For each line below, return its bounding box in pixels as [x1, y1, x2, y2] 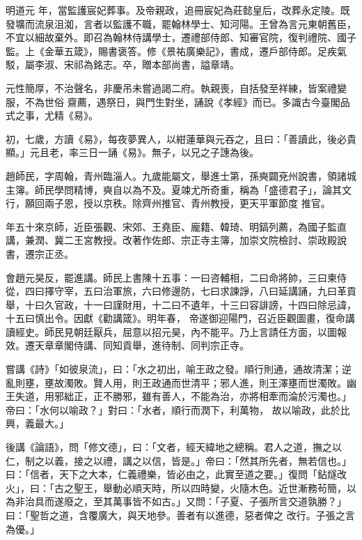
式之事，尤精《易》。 [6, 108, 98, 123]
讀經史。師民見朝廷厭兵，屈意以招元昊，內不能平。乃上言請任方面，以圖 [6, 324, 337, 339]
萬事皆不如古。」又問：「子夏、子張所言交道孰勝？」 [112, 494, 347, 509]
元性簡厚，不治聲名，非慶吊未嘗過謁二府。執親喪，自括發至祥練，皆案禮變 [6, 80, 347, 95]
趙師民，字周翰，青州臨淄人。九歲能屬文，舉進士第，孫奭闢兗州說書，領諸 [6, 168, 347, 183]
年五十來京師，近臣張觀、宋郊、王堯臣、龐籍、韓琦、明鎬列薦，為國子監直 [6, 219, 347, 233]
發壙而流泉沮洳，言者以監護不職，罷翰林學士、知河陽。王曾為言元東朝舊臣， [6, 16, 356, 31]
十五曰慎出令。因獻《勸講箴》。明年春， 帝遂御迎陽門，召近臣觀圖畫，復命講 [6, 311, 355, 325]
